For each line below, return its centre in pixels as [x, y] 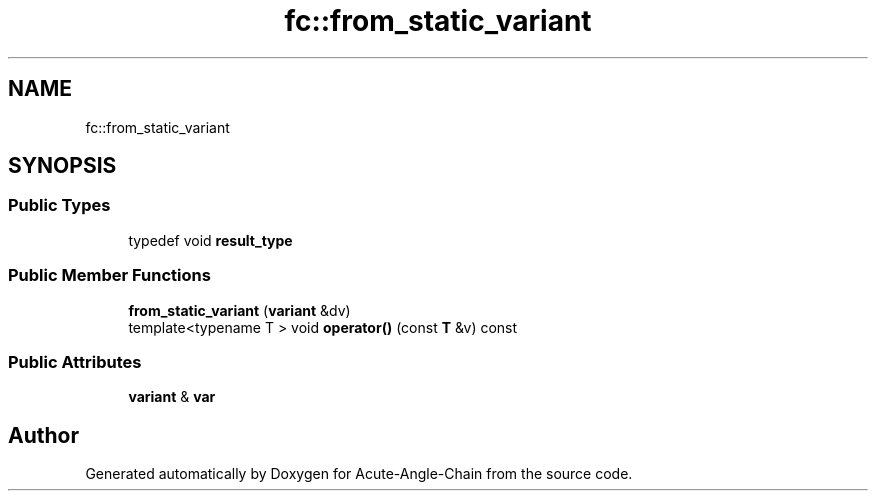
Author [43, 435]
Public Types [59, 205]
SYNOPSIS [62, 166]
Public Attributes [75, 361]
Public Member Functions [109, 275]
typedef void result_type [210, 240]
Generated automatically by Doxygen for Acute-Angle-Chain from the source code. [359, 474]
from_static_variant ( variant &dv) [239, 310]
